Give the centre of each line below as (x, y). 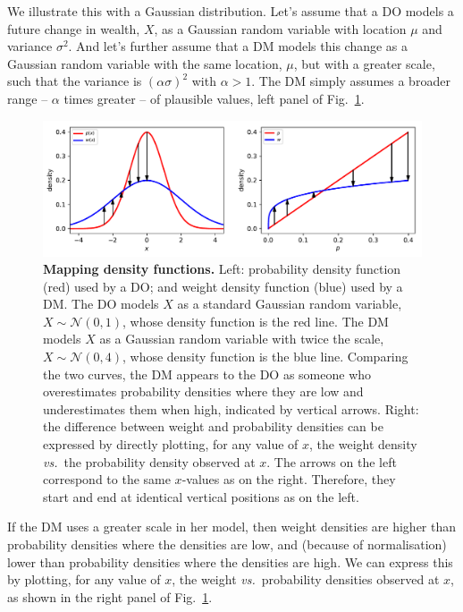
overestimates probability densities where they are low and (203, 391)
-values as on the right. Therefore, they (289, 479)
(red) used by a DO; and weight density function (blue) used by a (223, 286)
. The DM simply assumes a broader (351, 81)
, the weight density (363, 444)
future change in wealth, (74, 28)
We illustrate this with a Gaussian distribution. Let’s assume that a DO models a (231, 11)
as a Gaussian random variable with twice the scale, (242, 339)
